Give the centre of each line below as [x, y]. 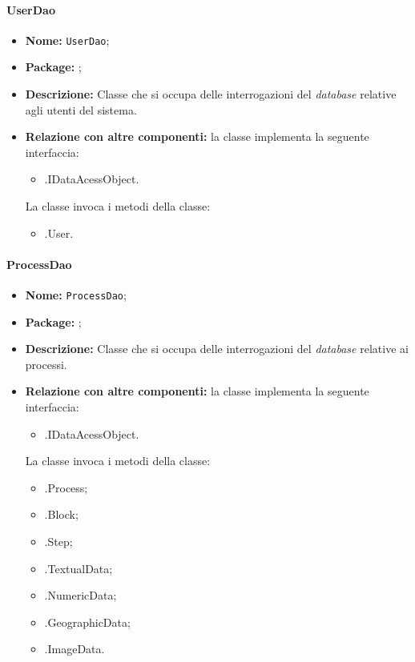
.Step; [58, 541]
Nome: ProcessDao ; [76, 295]
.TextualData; [79, 568]
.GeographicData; [87, 622]
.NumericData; [81, 595]
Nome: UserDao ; [67, 40]
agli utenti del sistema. [81, 109]
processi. [46, 364]
